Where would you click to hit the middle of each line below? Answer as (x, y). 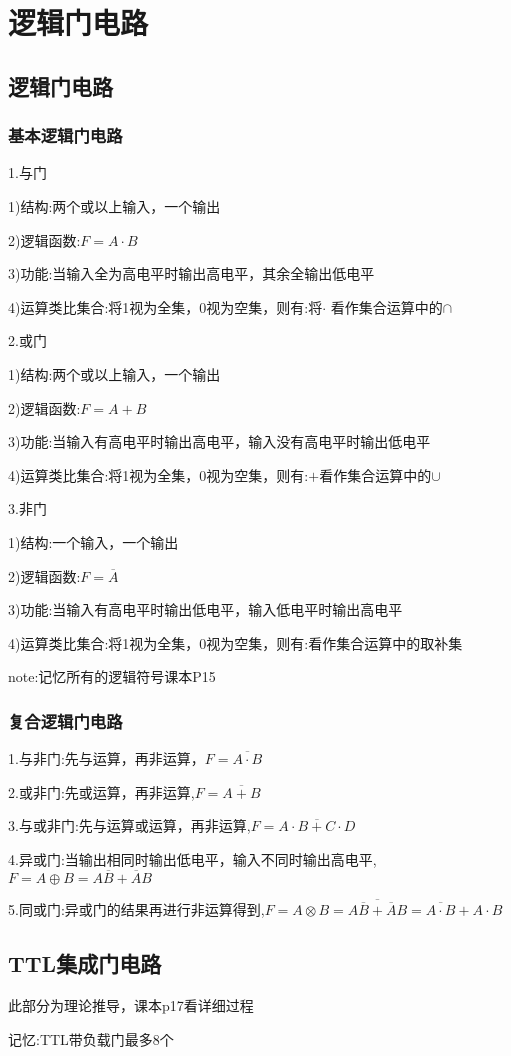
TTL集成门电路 (85, 963)
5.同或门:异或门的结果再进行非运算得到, (136, 909)
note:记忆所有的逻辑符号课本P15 (112, 676)
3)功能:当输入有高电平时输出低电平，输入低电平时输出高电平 (205, 609)
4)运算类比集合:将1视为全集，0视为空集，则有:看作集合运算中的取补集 (235, 642)
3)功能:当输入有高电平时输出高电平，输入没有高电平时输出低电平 (219, 441)
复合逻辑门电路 (65, 720)
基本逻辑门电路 (65, 135)
